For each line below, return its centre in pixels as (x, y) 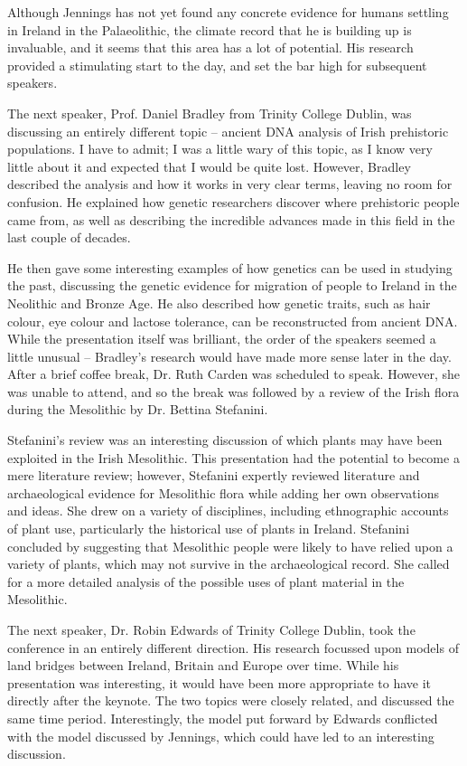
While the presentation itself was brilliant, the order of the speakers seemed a (222, 339)
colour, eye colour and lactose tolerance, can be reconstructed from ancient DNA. (233, 321)
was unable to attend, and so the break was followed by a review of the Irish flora (233, 391)
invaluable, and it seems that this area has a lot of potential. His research (210, 47)
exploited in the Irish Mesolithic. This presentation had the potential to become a (233, 457)
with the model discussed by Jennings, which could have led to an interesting (221, 736)
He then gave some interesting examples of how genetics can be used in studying (230, 267)
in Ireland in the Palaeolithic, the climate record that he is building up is (210, 29)
